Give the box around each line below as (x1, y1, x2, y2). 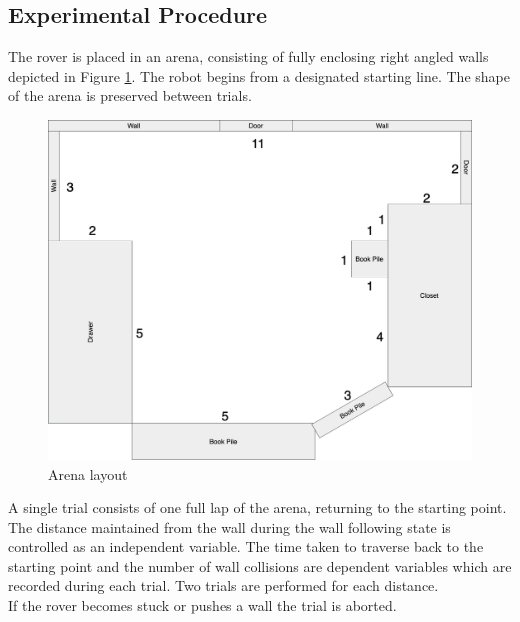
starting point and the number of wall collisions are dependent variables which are (8, 555, 512, 576)
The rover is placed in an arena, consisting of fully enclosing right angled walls (8, 46, 489, 67)
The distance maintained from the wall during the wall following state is (8, 516, 451, 537)
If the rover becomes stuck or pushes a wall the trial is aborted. (8, 595, 397, 616)
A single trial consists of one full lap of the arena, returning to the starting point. (8, 497, 507, 518)
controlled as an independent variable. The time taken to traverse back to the (8, 536, 484, 557)
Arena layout (48, 463, 128, 484)
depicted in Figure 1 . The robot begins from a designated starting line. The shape (8, 65, 510, 86)
